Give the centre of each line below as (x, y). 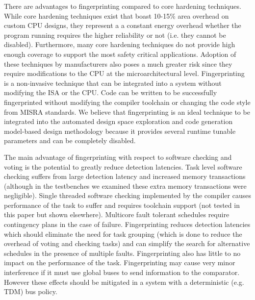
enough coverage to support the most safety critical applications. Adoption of (120, 54)
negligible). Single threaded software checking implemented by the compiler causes (127, 195)
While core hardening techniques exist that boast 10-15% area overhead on (116, 15)
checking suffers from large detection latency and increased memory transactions (125, 176)
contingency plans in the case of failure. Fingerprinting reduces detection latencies (127, 224)
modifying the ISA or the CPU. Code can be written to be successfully (111, 92)
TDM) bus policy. (31, 291)
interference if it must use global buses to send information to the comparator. (122, 272)
